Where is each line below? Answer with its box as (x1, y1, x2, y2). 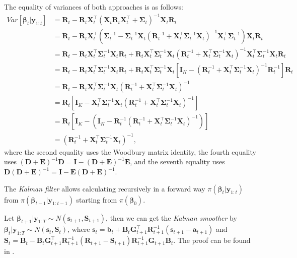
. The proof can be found (173, 235, 251, 245)
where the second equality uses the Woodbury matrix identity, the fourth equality (4, 146, 256, 157)
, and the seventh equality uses (130, 156, 225, 167)
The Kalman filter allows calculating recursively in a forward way (4, 183, 205, 193)
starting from (76, 194, 117, 205)
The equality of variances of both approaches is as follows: (4, 2, 183, 12)
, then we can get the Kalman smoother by (106, 212, 237, 223)
